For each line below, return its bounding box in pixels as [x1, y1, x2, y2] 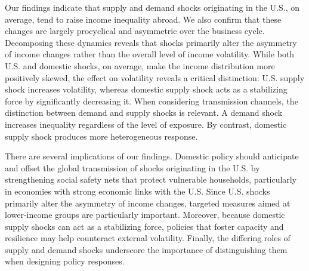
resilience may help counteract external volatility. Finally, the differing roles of [5, 232, 291, 244]
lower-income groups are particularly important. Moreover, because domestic [5, 208, 285, 221]
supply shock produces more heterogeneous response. [5, 130, 198, 142]
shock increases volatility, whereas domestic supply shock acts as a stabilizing [5, 83, 288, 96]
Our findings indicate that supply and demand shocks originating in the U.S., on [5, 1, 299, 13]
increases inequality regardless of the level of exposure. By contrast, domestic [5, 118, 287, 130]
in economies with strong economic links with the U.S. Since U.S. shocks [5, 184, 270, 197]
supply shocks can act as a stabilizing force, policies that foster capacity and [5, 220, 284, 232]
